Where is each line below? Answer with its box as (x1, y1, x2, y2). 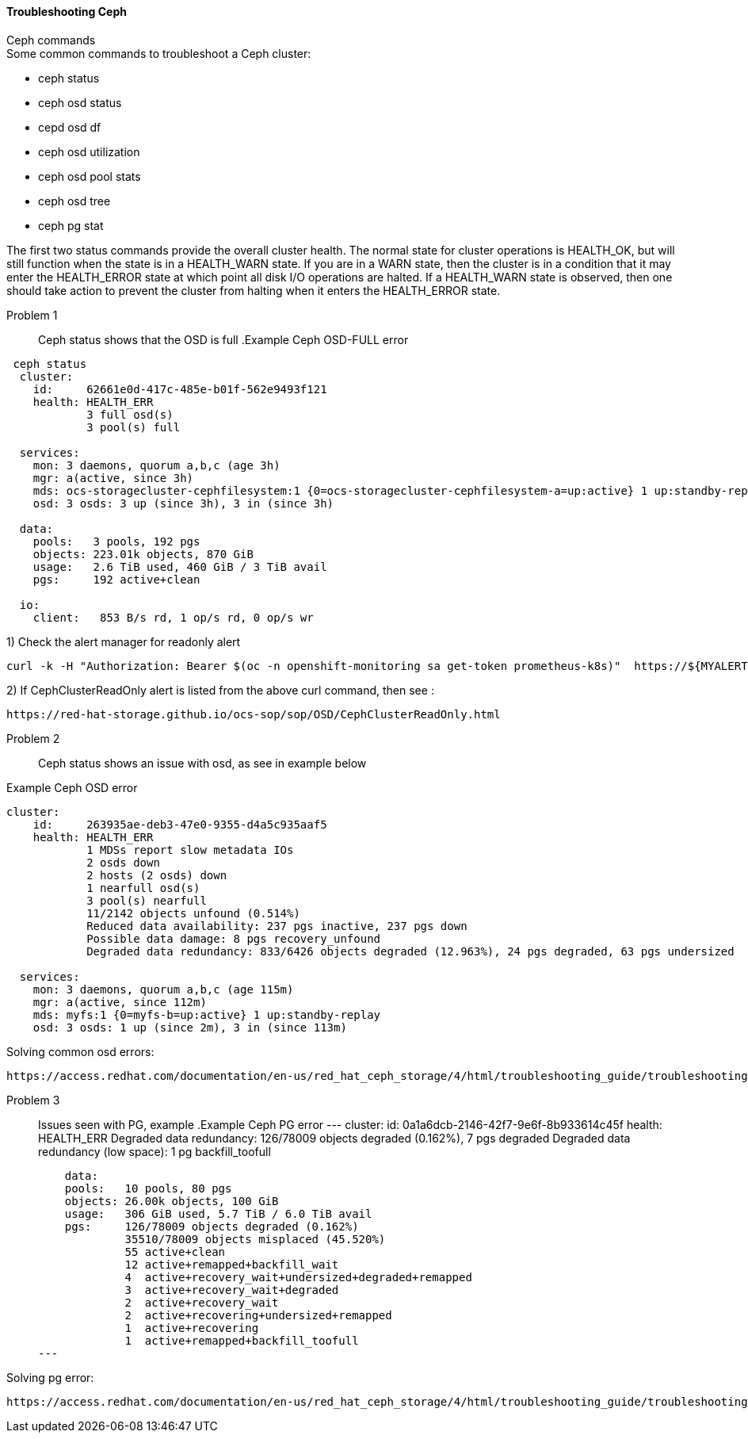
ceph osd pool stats (38, 169, 141, 183)
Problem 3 (6, 1093, 60, 1107)
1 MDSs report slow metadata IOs (86, 843, 294, 856)
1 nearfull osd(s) (86, 881, 200, 894)
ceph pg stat (38, 218, 104, 232)
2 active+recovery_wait (124, 1295, 279, 1309)
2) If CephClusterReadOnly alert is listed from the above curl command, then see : (6, 683, 434, 697)
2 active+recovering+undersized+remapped (124, 1308, 392, 1322)
